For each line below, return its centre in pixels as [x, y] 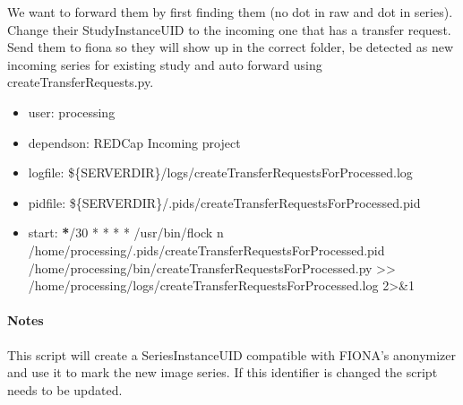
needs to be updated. [65, 389]
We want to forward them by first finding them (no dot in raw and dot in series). [230, 12]
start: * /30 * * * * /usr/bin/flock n [126, 233]
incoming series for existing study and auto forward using [165, 64]
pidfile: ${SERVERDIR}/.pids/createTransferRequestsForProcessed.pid [224, 202]
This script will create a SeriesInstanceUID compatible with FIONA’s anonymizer [232, 354]
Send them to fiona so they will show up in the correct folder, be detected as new [231, 47]
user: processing [72, 112]
